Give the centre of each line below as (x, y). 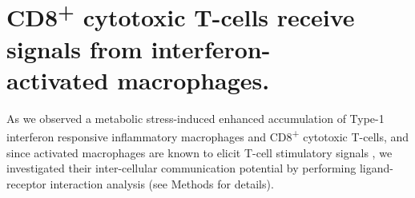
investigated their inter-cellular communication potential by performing (181, 168)
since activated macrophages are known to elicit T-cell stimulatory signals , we (199, 152)
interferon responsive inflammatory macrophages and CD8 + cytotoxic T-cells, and (208, 136)
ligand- (376, 168)
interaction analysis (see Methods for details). (162, 183)
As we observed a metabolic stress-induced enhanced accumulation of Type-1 (195, 118)
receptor (26, 183)
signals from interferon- (139, 48)
